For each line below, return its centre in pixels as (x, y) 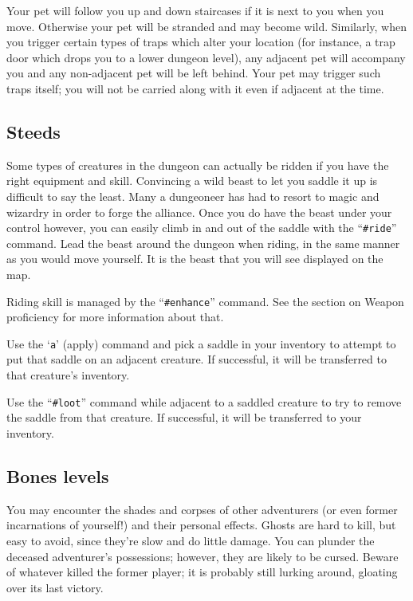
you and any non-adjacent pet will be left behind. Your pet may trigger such (194, 73)
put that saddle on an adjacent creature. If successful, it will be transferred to (197, 359)
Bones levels (58, 475)
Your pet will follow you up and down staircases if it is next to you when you (195, 10)
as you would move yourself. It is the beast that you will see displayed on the (195, 259)
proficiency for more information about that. (115, 317)
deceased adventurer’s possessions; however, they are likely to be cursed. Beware (203, 556)
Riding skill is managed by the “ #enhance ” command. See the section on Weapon (205, 301)
